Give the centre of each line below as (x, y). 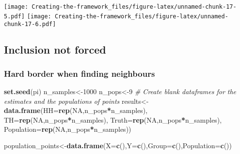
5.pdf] (14, 16)
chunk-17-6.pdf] (30, 24)
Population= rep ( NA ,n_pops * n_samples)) (68, 129)
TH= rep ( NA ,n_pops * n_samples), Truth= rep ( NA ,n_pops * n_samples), (113, 119)
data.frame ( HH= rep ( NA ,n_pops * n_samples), (76, 110)
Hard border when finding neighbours (80, 73)
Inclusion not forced (55, 49)
